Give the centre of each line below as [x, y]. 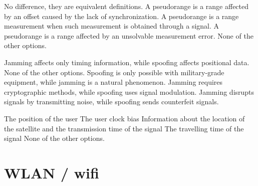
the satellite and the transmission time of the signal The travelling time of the [124, 128]
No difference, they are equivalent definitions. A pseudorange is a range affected [126, 6]
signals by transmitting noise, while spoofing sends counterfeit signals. [111, 102]
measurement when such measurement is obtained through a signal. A [112, 26]
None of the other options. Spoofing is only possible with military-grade [114, 72]
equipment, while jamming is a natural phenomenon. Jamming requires [113, 82]
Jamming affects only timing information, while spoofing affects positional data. [127, 62]
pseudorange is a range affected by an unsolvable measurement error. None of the [129, 35]
